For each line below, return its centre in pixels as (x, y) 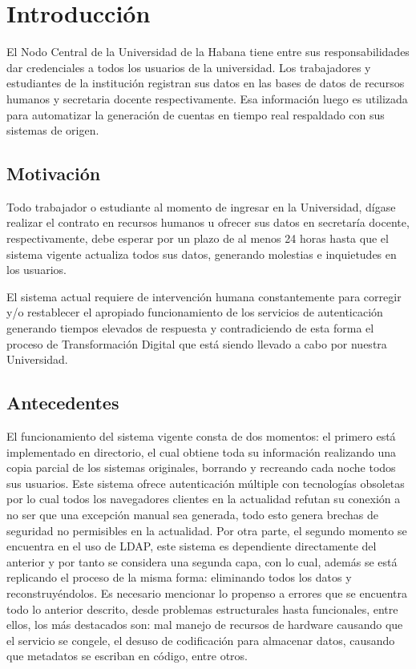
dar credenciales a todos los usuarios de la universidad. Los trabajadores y (189, 67)
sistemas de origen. (53, 130)
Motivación (54, 173)
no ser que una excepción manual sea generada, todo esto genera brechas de (192, 514)
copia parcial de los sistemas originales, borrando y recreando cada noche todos (201, 467)
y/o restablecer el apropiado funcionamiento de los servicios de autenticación (195, 312)
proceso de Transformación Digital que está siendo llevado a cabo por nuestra (197, 343)
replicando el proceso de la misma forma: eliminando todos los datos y (179, 577)
